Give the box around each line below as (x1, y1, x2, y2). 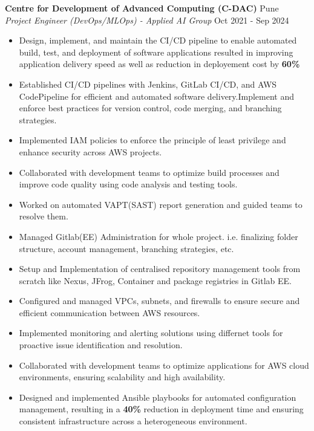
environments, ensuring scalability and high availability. (19, 371, 226, 383)
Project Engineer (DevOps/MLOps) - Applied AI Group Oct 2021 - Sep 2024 (5, 13, 289, 26)
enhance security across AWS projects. (19, 145, 162, 158)
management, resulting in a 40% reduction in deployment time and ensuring (19, 403, 304, 415)
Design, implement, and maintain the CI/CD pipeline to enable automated (19, 34, 297, 47)
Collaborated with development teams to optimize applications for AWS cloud (19, 358, 309, 371)
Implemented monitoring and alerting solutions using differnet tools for (19, 326, 283, 339)
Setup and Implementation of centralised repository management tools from (19, 262, 301, 275)
